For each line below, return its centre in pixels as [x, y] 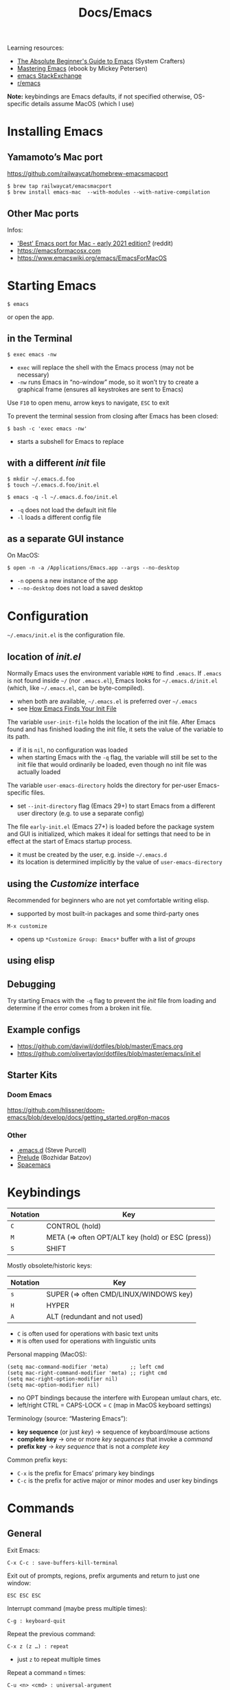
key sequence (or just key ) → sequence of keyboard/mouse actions [113, 1432]
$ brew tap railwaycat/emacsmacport [59, 186]
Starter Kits [32, 1076]
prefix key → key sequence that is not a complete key [93, 1446]
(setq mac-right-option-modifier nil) [62, 1379]
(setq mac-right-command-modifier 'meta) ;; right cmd [87, 1373]
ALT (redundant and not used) [95, 1316]
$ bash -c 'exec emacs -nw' [47, 429]
